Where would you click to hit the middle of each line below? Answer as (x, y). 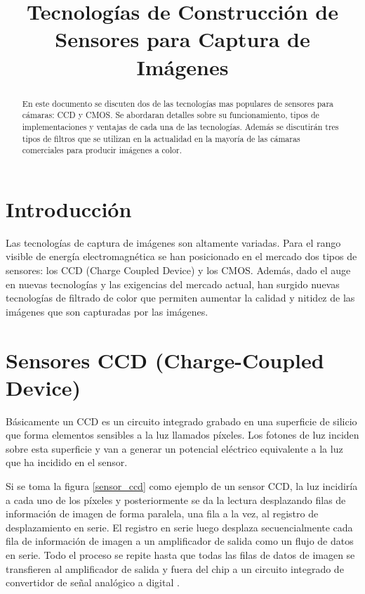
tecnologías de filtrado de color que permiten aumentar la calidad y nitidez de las (180, 298)
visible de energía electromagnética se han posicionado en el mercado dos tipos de (181, 256)
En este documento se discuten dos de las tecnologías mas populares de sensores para (178, 103)
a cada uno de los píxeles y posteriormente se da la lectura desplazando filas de (176, 499)
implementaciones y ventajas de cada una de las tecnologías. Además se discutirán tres (180, 126)
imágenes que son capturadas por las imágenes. (107, 311)
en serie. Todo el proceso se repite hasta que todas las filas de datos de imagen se (180, 554)
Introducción (69, 208)
